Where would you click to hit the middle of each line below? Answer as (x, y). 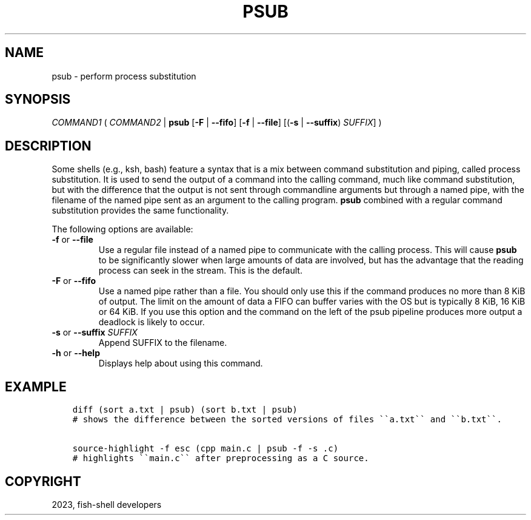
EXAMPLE (36, 387)
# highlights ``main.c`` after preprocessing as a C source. (221, 458)
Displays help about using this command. (181, 363)
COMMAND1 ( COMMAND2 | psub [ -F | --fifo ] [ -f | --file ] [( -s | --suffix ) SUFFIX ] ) (217, 123)
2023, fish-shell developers (107, 504)
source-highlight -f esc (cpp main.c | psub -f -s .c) (205, 449)
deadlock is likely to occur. (152, 322)
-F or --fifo (74, 281)
